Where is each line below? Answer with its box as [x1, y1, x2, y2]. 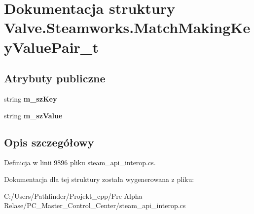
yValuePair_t [4, 36, 99, 57]
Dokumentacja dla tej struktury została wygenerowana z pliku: [4, 174, 194, 184]
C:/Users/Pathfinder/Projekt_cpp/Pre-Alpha [4, 190, 143, 201]
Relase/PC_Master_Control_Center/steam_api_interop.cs [4, 200, 186, 211]
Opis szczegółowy [4, 134, 94, 149]
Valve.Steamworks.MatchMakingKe [4, 17, 251, 37]
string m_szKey [4, 93, 57, 104]
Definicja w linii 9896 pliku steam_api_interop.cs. [4, 157, 156, 168]
